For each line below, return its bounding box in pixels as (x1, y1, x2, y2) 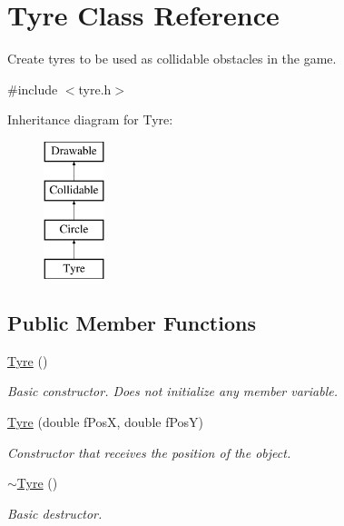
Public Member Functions (7, 309, 256, 337)
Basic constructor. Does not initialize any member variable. (7, 382, 338, 401)
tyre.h (78, 79, 112, 98)
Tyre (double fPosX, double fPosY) (7, 412, 204, 432)
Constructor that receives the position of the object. (7, 442, 291, 461)
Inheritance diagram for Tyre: (7, 110, 173, 129)
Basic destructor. (7, 503, 103, 522)
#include (7, 79, 58, 98)
